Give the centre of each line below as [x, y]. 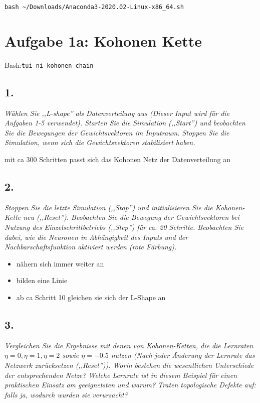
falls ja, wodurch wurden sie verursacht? [66, 394]
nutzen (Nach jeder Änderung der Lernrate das [183, 355]
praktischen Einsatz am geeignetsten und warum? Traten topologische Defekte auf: [130, 385]
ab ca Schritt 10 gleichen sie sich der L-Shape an [91, 297]
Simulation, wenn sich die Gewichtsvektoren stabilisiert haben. [100, 142]
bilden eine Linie [42, 280]
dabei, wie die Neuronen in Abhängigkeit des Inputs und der [96, 237]
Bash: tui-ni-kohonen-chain [49, 64]
